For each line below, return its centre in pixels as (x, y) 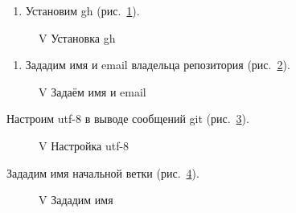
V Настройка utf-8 (84, 145)
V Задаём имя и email (92, 91)
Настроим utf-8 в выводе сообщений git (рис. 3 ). (128, 119)
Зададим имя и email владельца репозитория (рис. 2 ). (158, 65)
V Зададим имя (76, 200)
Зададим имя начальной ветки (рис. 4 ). (103, 172)
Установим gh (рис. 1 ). (82, 10)
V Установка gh (77, 37)
